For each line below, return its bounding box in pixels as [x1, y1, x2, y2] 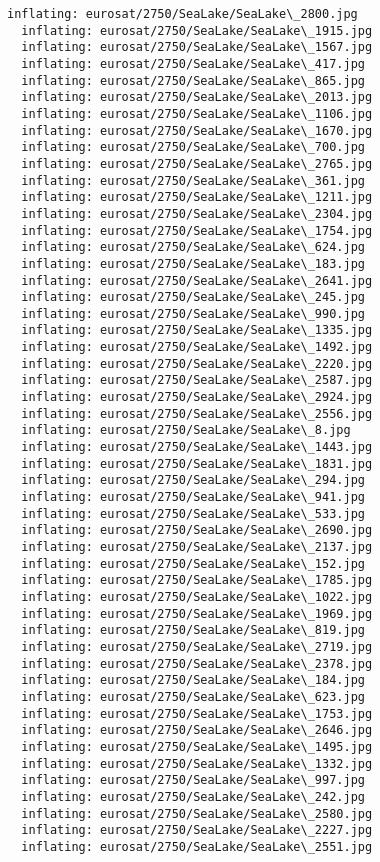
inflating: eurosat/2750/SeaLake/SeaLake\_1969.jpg [21, 606, 373, 621]
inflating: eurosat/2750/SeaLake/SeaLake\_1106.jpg [21, 106, 373, 121]
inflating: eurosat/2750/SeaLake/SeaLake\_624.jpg [21, 240, 365, 255]
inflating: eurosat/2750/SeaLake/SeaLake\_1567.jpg [21, 40, 373, 55]
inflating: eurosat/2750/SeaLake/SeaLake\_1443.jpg [21, 440, 373, 455]
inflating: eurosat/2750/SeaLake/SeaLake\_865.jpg [21, 73, 365, 88]
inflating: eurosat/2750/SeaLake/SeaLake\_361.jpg [21, 173, 365, 188]
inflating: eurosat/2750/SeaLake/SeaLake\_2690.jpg [21, 523, 373, 538]
